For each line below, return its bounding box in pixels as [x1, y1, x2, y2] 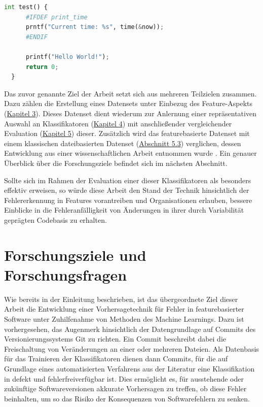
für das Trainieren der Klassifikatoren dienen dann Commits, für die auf [4, 353, 228, 364]
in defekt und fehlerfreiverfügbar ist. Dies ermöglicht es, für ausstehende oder [4, 373, 244, 384]
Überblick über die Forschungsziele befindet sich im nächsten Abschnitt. [4, 157, 228, 168]
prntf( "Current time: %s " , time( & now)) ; [25, 23, 164, 31]
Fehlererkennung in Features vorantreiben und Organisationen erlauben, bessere [4, 194, 252, 205]
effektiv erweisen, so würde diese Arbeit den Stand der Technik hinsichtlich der [4, 185, 249, 195]
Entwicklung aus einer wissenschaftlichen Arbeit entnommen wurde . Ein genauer [4, 148, 257, 158]
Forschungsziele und [4, 244, 146, 265]
